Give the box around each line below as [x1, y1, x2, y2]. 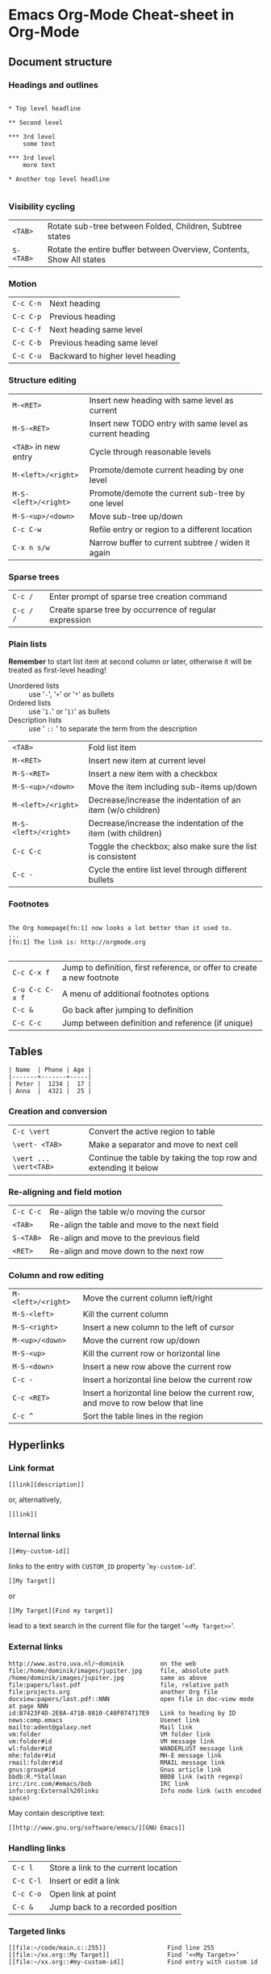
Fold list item [88, 742, 137, 753]
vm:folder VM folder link [8, 1730, 211, 1738]
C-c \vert [12, 1126, 50, 1136]
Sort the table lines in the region [82, 1410, 204, 1422]
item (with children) [88, 828, 163, 839]
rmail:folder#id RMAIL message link [8, 1758, 226, 1767]
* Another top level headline [8, 175, 110, 183]
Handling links [8, 1842, 66, 1854]
